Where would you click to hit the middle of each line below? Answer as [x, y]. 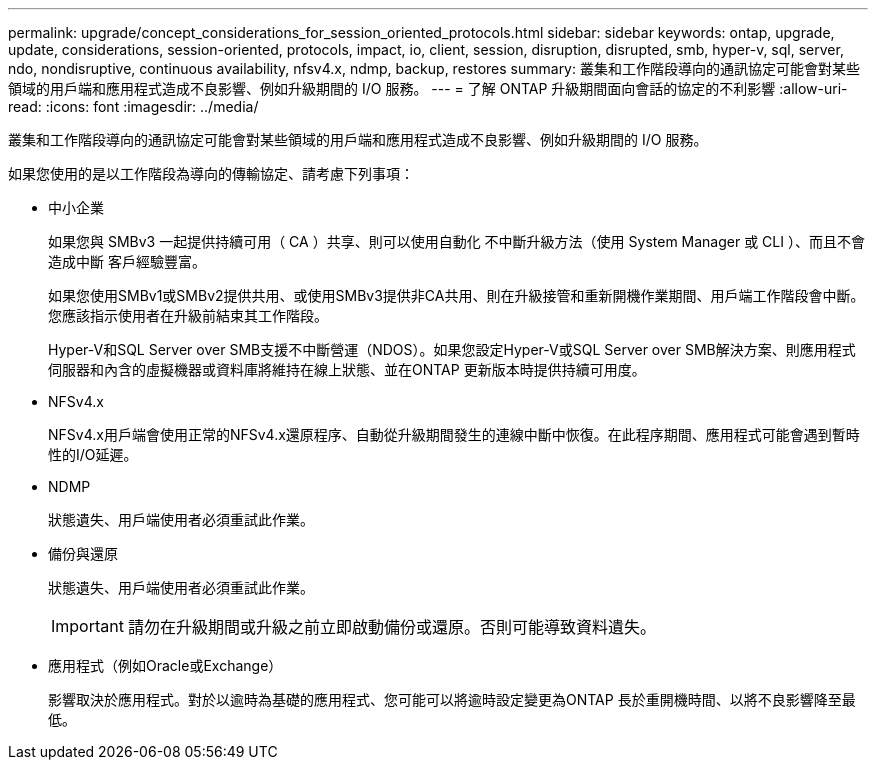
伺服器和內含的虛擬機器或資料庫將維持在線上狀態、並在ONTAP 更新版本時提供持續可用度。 [347, 369]
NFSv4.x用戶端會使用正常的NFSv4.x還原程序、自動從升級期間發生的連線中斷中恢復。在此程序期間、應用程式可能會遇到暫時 [454, 434]
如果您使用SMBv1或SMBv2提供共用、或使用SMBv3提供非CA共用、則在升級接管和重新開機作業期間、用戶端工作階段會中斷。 [456, 295]
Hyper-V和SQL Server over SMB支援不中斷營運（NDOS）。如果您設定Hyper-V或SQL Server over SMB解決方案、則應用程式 [452, 349]
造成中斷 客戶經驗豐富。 [127, 261]
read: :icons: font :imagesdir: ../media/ [133, 106]
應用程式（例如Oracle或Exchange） [165, 665]
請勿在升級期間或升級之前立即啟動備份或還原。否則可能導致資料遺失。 [391, 627]
